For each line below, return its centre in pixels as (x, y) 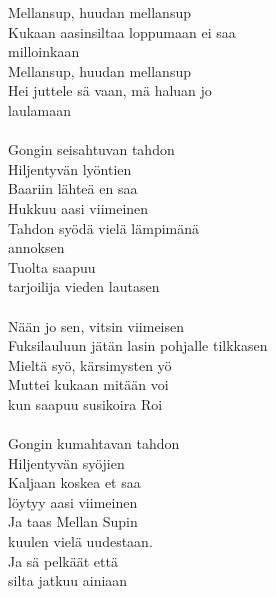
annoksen (36, 247)
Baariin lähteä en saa (73, 188)
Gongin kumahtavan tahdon (94, 443)
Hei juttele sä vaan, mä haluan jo (110, 90)
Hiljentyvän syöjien (66, 462)
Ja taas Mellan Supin (73, 521)
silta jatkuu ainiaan (68, 580)
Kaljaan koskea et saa (74, 482)
